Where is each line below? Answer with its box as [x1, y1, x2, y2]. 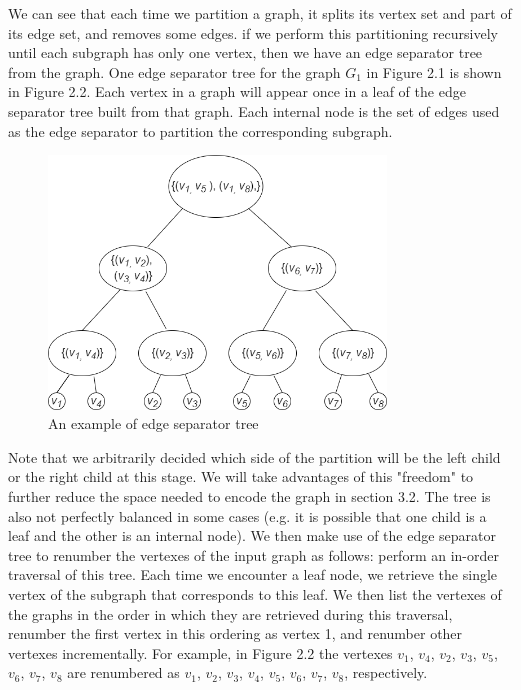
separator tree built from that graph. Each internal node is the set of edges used [8, 100, 500, 121]
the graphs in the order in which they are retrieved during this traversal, [8, 603, 453, 624]
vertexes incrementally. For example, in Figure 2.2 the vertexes [8, 642, 393, 663]
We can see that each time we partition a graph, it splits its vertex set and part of [8, 3, 512, 23]
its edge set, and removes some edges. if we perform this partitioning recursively [8, 22, 498, 43]
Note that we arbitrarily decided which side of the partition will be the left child [8, 446, 501, 467]
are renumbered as [67, 662, 180, 683]
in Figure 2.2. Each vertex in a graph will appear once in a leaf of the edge [8, 81, 466, 102]
